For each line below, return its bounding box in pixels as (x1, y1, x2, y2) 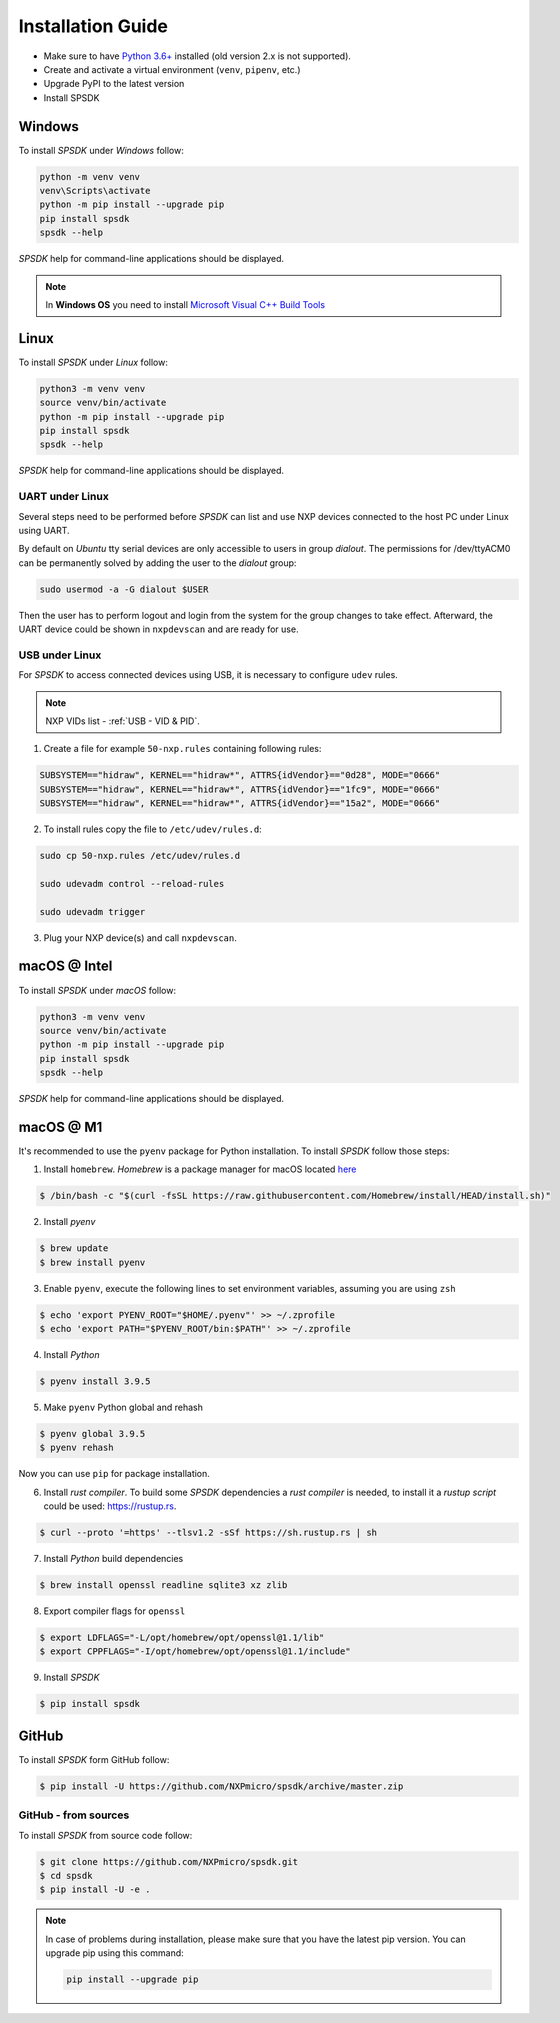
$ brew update (39, 1243, 109, 1254)
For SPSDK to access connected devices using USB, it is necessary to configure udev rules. (18, 669, 399, 681)
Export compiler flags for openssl (43, 1605, 186, 1617)
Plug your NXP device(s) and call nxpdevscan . (43, 931, 237, 944)
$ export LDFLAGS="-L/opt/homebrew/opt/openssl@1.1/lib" (39, 1632, 325, 1644)
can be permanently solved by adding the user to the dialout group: (18, 556, 297, 569)
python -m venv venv (39, 171, 140, 182)
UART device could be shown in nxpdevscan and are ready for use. (18, 623, 299, 635)
